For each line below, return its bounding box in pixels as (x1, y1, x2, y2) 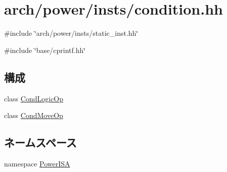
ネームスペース (4, 135, 77, 150)
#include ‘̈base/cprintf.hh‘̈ (4, 44, 86, 55)
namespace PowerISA (4, 158, 70, 168)
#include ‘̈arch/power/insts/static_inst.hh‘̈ (4, 28, 139, 38)
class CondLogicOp (4, 93, 64, 103)
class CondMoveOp (4, 110, 63, 121)
